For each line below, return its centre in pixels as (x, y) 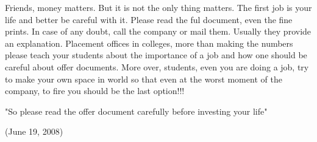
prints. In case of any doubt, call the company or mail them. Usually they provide (158, 31)
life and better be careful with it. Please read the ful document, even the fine (149, 19)
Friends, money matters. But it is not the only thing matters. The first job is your (158, 7)
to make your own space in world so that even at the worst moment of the (144, 79)
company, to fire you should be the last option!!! (95, 91)
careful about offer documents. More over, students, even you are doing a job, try (157, 66)
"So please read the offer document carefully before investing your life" (136, 111)
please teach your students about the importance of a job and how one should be (156, 55)
